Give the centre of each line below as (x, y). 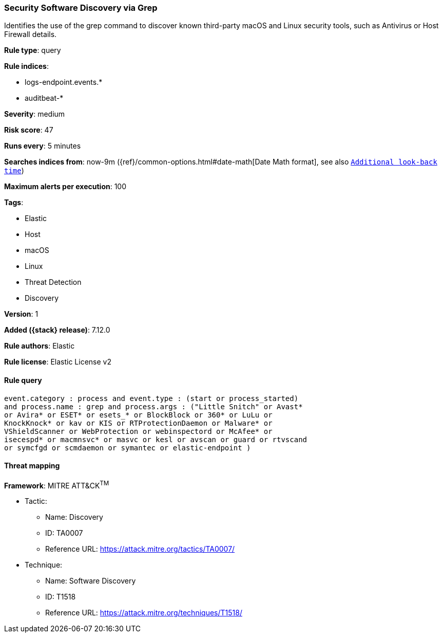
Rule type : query (33, 50)
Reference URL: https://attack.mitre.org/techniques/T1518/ (144, 613)
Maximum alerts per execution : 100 (65, 187)
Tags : (14, 203)
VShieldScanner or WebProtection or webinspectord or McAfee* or (138, 431)
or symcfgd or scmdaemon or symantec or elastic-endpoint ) (128, 448)
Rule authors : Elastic (40, 346)
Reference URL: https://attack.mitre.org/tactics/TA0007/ (140, 549)
